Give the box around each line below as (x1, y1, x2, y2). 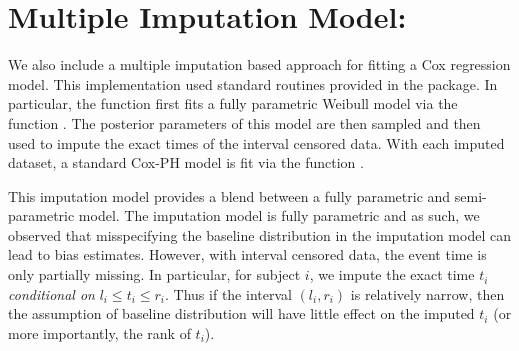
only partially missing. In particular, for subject (8, 264, 301, 285)
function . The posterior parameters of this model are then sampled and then (8, 112, 481, 133)
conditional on (8, 283, 95, 304)
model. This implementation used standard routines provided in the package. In (8, 73, 498, 94)
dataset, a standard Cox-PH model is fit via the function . (8, 152, 364, 173)
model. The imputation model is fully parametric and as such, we (78, 205, 480, 226)
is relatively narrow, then (350, 283, 505, 304)
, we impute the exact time (309, 264, 475, 285)
